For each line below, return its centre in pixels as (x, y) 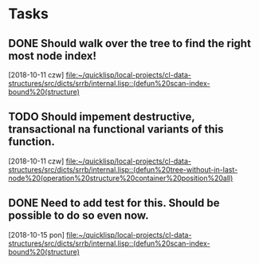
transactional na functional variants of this (116, 130)
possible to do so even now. (78, 216)
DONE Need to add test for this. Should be (114, 203)
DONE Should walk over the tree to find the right (129, 43)
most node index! (53, 55)
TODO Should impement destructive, (102, 117)
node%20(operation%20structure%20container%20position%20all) (121, 178)
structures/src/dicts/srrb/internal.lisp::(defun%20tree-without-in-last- (123, 169)
